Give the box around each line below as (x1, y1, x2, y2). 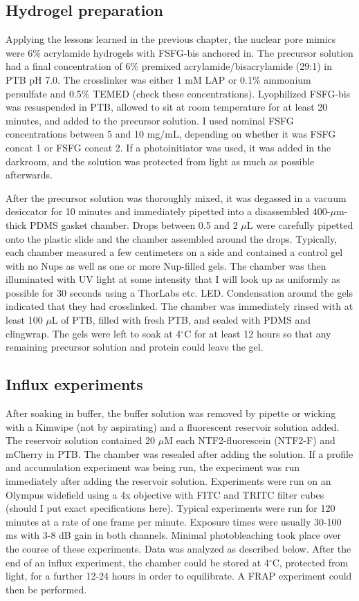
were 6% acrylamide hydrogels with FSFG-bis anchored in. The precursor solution (6, 45, 353, 59)
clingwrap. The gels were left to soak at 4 (6, 326, 181, 340)
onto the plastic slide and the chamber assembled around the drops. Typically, (6, 231, 338, 246)
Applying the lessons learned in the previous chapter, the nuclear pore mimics (6, 32, 336, 46)
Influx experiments (6, 373, 143, 395)
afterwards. (6, 167, 53, 182)
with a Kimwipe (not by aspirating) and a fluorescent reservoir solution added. (6, 419, 340, 434)
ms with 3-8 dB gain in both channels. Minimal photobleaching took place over (6, 528, 341, 542)
